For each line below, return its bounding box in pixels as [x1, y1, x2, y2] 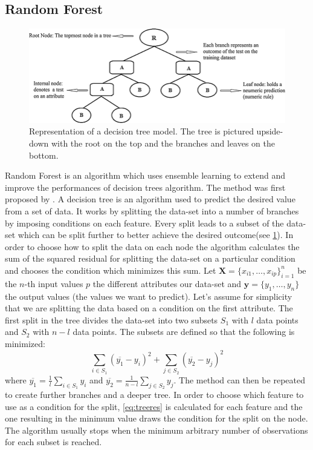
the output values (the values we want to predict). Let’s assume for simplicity [5, 290, 292, 302]
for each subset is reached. [5, 435, 102, 448]
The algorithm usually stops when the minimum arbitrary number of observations [5, 423, 308, 436]
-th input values [24, 277, 83, 290]
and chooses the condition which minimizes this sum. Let [5, 263, 216, 276]
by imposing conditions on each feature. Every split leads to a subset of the [5, 216, 284, 229]
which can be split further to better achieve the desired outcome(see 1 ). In [18, 228, 294, 241]
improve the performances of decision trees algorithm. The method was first [5, 180, 286, 193]
